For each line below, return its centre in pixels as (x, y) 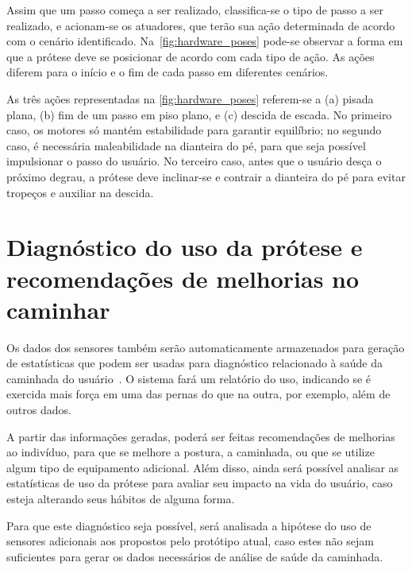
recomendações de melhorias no (183, 278)
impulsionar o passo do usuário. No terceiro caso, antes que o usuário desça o (194, 161)
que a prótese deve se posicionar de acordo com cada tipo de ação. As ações (191, 56)
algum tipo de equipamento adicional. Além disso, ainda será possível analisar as (203, 467)
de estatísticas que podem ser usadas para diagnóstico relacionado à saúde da (194, 363)
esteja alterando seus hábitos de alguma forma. (121, 498)
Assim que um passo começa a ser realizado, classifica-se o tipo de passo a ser (195, 10)
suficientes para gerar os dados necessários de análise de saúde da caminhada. (195, 556)
